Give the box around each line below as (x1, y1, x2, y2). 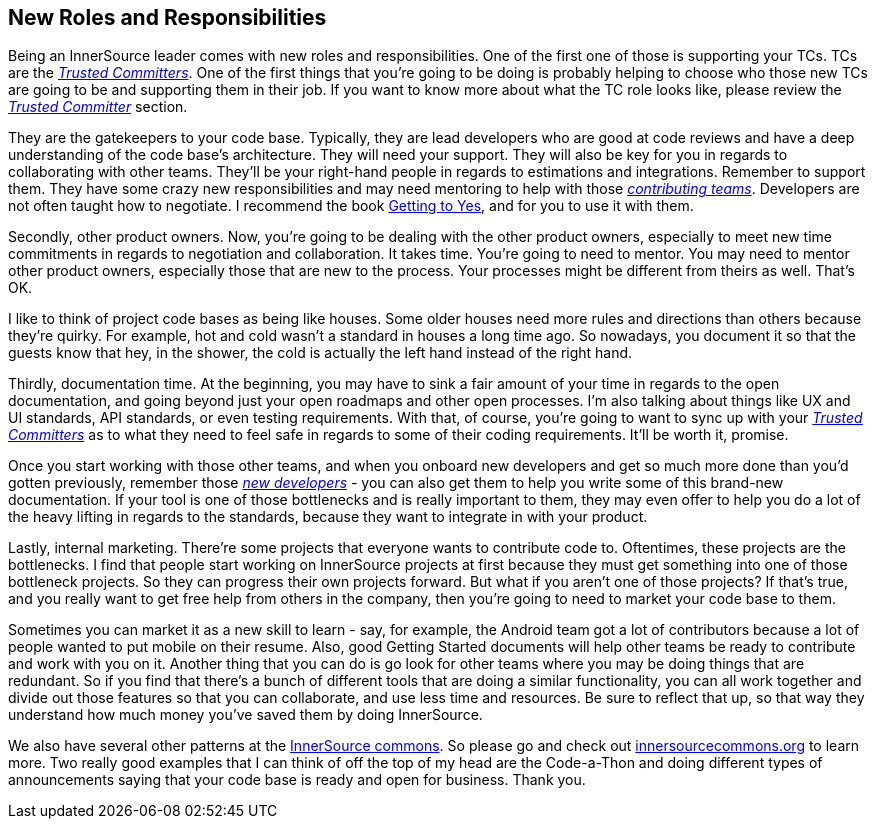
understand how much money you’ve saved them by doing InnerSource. (8, 706, 483, 724)
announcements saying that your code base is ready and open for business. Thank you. (8, 771, 586, 789)
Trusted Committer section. (8, 98, 188, 116)
